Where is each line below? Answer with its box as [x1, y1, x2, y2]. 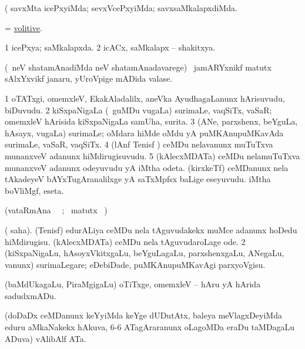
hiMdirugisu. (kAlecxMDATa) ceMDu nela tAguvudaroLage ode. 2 [5, 235, 246, 247]
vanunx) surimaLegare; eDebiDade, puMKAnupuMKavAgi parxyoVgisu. [5, 258, 266, 270]
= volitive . [5, 21, 42, 33]
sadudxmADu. [5, 289, 56, 301]
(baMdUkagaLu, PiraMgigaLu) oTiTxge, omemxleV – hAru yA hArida [5, 278, 261, 290]
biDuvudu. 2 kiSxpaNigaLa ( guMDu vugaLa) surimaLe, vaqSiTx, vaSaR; [5, 103, 272, 116]
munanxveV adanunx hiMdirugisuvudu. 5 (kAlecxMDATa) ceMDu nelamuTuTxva [5, 149, 300, 162]
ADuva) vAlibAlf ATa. [5, 332, 86, 344]
